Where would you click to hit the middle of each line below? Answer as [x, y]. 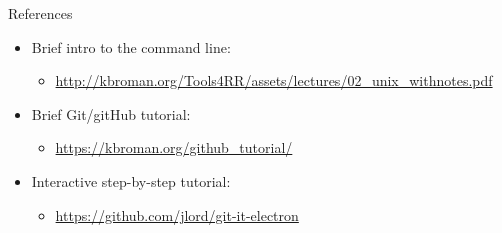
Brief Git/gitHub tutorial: [111, 113]
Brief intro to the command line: [131, 46]
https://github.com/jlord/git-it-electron [177, 214]
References [40, 13]
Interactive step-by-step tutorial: [131, 180]
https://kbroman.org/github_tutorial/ [174, 147]
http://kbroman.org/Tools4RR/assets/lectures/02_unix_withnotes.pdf [274, 80]
